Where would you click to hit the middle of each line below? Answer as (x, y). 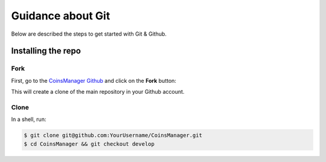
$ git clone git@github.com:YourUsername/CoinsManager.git (113, 135)
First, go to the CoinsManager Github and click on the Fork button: (94, 80)
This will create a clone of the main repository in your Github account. (98, 92)
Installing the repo (46, 51)
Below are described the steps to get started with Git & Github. (89, 34)
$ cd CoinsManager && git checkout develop (89, 144)
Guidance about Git (61, 16)
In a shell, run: (29, 119)
